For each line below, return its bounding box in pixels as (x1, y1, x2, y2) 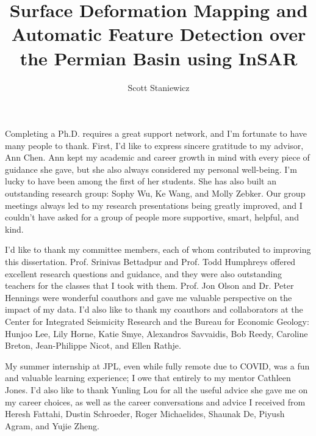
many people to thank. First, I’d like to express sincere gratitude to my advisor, (5, 139, 304, 151)
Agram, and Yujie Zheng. (5, 419, 99, 432)
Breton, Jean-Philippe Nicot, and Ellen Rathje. (5, 339, 181, 352)
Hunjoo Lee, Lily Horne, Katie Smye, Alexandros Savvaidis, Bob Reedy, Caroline (5, 327, 308, 340)
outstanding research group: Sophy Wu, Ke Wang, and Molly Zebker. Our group (5, 187, 306, 200)
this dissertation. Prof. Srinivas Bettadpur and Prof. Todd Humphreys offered (5, 255, 296, 268)
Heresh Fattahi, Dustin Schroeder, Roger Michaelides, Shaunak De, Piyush (5, 407, 285, 420)
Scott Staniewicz (127, 81, 190, 93)
